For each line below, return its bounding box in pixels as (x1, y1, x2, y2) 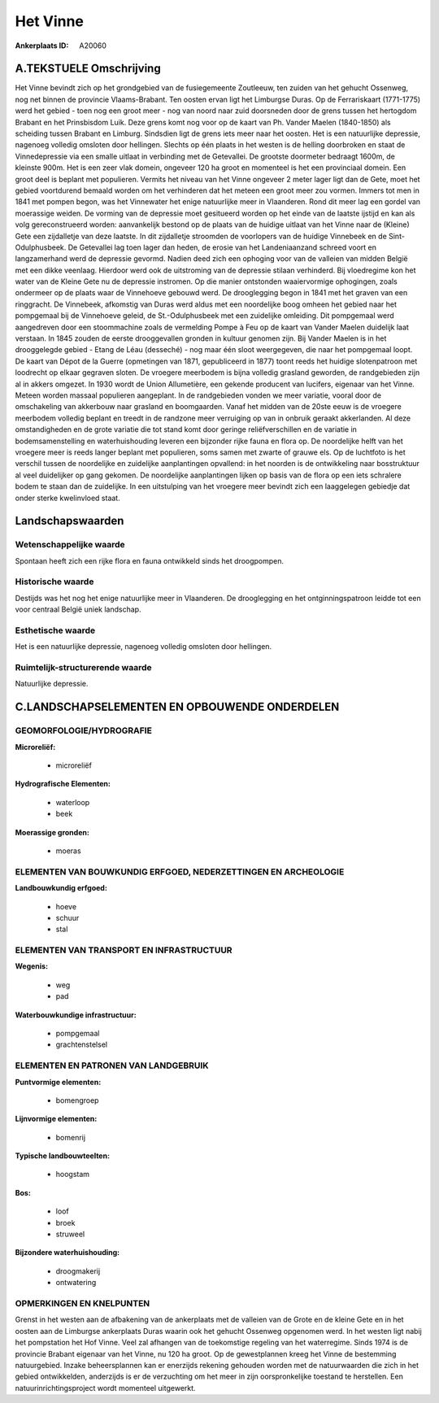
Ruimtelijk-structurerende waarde (15, 662, 152, 673)
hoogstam (55, 1170, 89, 1179)
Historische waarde (15, 576, 94, 587)
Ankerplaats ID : (15, 41, 69, 50)
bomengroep (55, 1095, 99, 1105)
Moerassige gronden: (15, 827, 89, 837)
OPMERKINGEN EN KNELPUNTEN (15, 1297, 150, 1309)
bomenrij (55, 1132, 85, 1142)
